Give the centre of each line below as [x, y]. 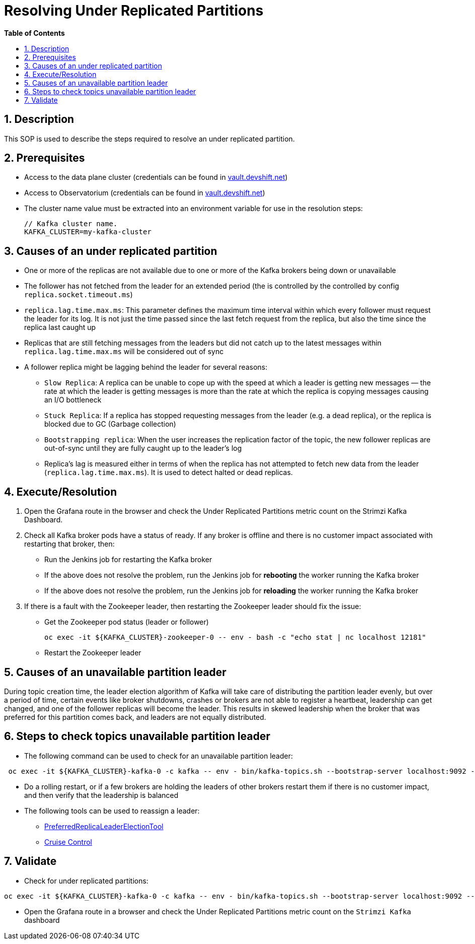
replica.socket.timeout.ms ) [78, 295]
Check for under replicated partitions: [86, 881]
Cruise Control [68, 842]
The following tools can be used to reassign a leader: [112, 811]
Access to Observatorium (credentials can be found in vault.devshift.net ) [145, 193]
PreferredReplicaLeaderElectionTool [104, 826]
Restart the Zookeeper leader [93, 653]
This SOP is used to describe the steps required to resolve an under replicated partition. [149, 139]
